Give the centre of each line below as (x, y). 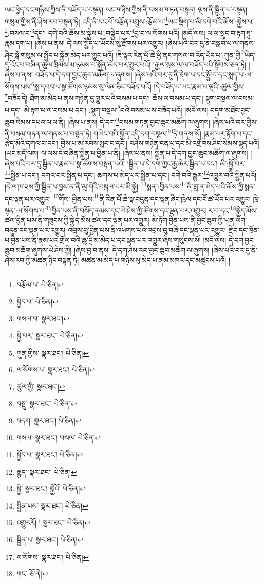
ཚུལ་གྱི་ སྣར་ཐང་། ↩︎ (41, 386)
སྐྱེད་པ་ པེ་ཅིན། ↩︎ (37, 301)
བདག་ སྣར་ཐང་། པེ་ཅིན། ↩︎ (49, 420)
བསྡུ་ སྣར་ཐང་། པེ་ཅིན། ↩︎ (47, 403)
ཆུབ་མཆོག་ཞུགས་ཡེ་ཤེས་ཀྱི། (38, 249)
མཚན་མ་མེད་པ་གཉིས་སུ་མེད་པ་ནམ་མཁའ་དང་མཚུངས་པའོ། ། (156, 260)
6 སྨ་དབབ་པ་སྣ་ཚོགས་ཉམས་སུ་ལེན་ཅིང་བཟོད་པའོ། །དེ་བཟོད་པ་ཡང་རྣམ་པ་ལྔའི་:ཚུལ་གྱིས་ (138, 85)
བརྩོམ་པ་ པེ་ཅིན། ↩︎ (40, 284)
